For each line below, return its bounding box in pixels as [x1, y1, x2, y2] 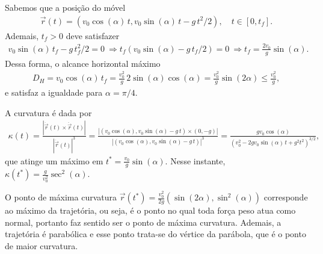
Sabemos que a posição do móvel [5, 1, 126, 13]
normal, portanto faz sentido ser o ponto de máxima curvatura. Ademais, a [5, 215, 281, 228]
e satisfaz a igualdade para [5, 86, 103, 99]
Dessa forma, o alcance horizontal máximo [5, 57, 161, 69]
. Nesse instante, [165, 154, 226, 167]
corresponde [263, 191, 308, 203]
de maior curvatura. [5, 239, 78, 252]
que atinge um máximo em [5, 154, 103, 167]
